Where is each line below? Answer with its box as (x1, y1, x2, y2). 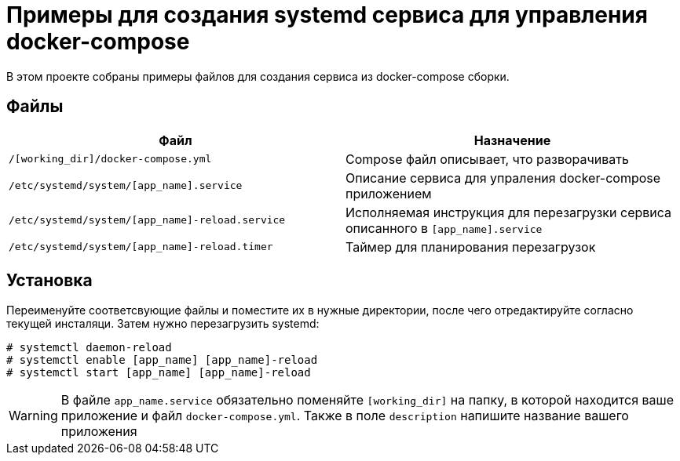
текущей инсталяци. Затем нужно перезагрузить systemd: (6, 317, 320, 331)
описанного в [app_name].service (345, 220, 543, 236)
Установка (6, 270, 93, 291)
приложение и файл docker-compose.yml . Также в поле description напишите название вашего (60, 408, 629, 424)
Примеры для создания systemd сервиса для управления (6, 2, 648, 28)
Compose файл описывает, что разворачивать (345, 151, 629, 167)
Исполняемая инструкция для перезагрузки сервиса (345, 204, 672, 220)
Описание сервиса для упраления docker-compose (345, 169, 661, 186)
